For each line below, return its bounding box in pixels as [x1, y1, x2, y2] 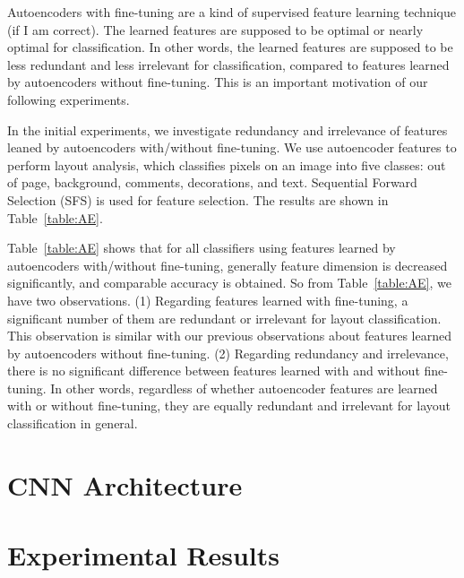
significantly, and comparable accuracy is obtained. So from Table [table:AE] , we [7, 273, 451, 292]
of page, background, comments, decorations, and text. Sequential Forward [7, 173, 417, 192]
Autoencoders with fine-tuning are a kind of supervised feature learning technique [7, 3, 456, 21]
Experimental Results [7, 537, 279, 574]
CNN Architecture [7, 466, 243, 503]
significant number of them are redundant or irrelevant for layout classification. [7, 308, 442, 327]
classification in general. [7, 414, 138, 433]
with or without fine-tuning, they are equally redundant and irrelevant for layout [7, 396, 451, 415]
